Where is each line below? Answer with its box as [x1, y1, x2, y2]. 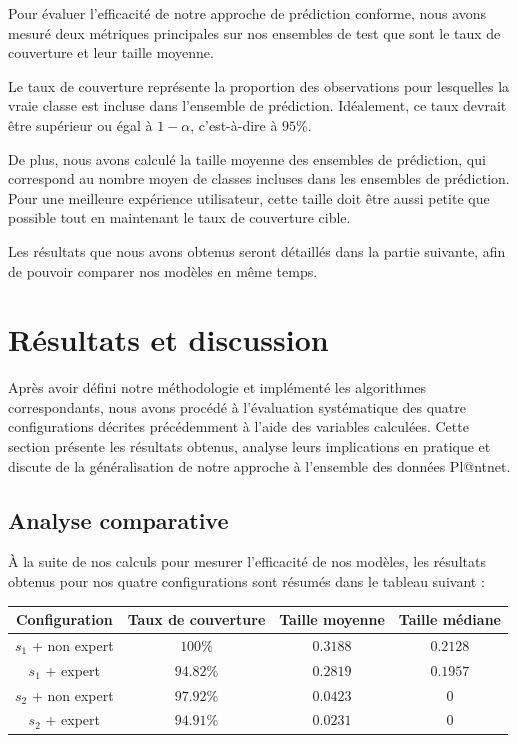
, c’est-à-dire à [190, 114, 278, 135]
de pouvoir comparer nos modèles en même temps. [8, 260, 318, 281]
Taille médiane [398, 609, 501, 630]
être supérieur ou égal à [8, 114, 153, 135]
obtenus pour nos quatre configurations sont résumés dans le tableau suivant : [8, 571, 485, 592]
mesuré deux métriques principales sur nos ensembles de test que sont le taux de [8, 22, 501, 43]
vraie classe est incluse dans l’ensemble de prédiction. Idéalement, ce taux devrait [8, 95, 507, 116]
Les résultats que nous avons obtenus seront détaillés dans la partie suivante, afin [8, 240, 506, 261]
